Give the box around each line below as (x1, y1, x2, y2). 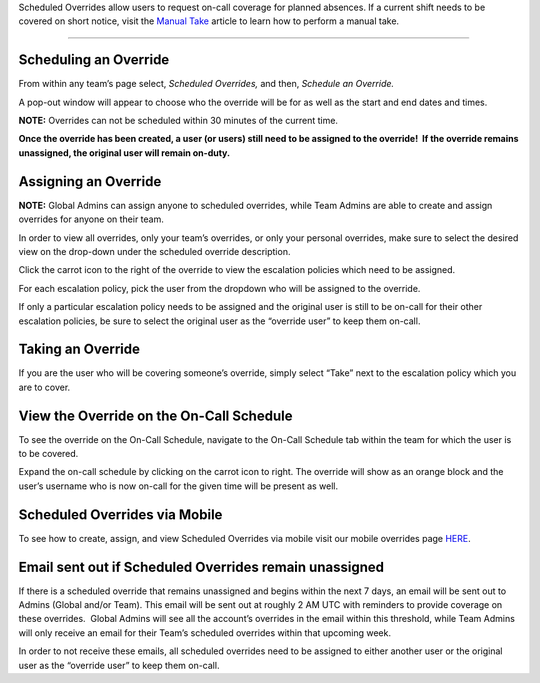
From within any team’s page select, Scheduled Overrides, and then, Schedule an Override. (18, 78, 395, 90)
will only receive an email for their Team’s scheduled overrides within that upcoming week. (18, 626, 392, 639)
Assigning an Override (18, 173, 162, 190)
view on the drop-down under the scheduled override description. (18, 245, 291, 257)
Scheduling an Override (18, 51, 170, 69)
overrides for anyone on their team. (18, 213, 165, 225)
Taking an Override (18, 341, 140, 358)
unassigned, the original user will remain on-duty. (18, 146, 230, 159)
